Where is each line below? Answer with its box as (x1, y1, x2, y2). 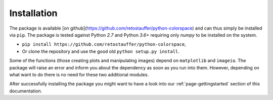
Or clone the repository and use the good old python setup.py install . (22, 48, 179, 54)
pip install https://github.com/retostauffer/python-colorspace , (22, 41, 187, 47)
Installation (9, 8, 58, 19)
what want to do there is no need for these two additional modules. (9, 71, 149, 77)
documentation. (9, 88, 42, 94)
